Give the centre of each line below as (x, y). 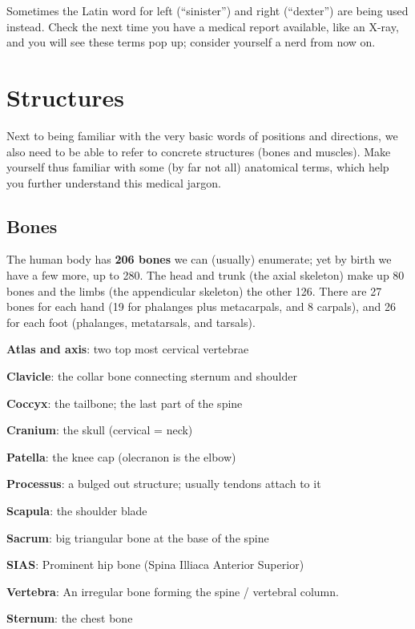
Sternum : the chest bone (70, 618)
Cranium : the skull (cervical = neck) (100, 430)
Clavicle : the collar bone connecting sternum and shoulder (152, 376)
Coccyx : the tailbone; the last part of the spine (125, 403)
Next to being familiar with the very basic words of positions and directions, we (202, 135)
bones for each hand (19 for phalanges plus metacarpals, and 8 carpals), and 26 (201, 306)
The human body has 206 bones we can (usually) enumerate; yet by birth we (199, 259)
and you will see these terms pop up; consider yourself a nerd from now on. (191, 42)
